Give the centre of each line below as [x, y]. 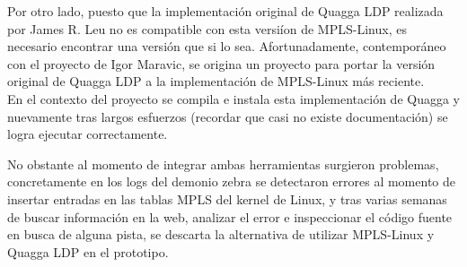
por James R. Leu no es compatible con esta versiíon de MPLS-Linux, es [207, 28]
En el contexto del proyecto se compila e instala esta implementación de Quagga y [234, 98]
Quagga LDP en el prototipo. [88, 251]
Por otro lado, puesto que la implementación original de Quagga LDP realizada [225, 11]
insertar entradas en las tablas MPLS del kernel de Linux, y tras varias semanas [227, 198]
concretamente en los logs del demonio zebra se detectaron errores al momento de [231, 181]
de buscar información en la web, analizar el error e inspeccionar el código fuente [230, 216]
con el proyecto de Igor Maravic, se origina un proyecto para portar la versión [221, 63]
